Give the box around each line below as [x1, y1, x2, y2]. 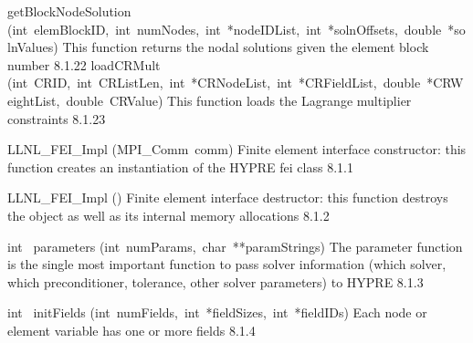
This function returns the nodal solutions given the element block [62, 37, 429, 57]
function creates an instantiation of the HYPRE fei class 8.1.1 [7, 157, 353, 176]
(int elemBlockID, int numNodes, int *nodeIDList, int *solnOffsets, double [7, 19, 442, 38]
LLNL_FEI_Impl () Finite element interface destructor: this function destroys [7, 188, 448, 207]
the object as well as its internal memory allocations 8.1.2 [7, 205, 330, 224]
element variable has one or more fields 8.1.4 [7, 320, 256, 339]
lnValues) [7, 37, 58, 57]
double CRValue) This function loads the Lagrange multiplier [66, 90, 412, 109]
